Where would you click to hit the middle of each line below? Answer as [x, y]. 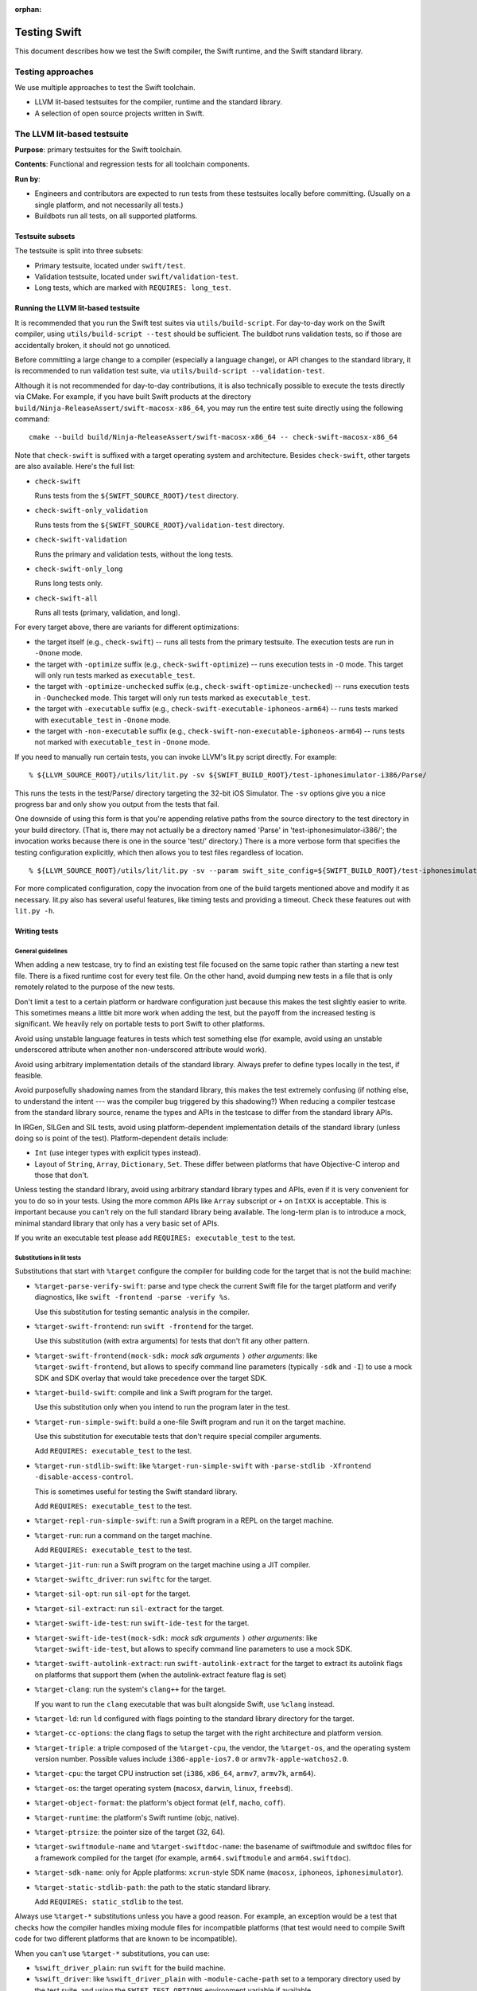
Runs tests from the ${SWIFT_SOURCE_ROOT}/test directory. [136, 495]
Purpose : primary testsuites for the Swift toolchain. [99, 149]
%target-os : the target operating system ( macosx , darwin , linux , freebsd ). [164, 1788]
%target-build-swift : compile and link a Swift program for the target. [154, 1392]
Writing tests [37, 931]
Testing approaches [54, 72]
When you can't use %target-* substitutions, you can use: [112, 1953]
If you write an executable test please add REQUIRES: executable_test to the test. [155, 1238]
